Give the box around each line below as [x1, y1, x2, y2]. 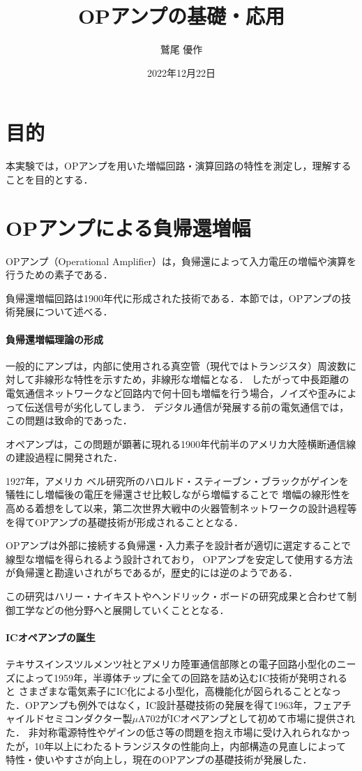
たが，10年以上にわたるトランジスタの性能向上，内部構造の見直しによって [6, 738, 347, 753]
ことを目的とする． [6, 172, 93, 186]
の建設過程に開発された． [6, 450, 123, 465]
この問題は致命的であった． [6, 413, 133, 428]
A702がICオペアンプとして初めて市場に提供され [137, 711, 356, 726]
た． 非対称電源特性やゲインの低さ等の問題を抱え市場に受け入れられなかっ [6, 725, 351, 739]
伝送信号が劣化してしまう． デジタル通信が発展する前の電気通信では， [24, 399, 349, 414]
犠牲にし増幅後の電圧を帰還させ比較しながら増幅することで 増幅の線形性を [6, 487, 351, 502]
